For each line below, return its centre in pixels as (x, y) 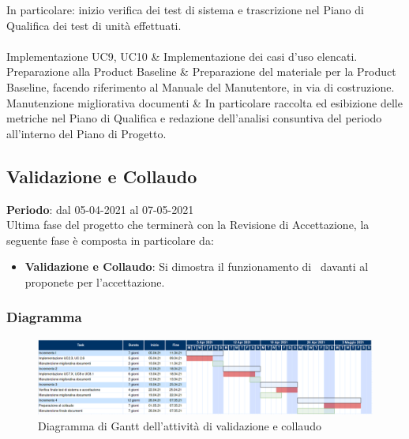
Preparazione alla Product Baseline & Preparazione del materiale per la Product (201, 71)
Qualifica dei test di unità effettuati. (94, 25)
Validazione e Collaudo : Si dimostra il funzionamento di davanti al (197, 266)
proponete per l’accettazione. (95, 281)
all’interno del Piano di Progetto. (86, 133)
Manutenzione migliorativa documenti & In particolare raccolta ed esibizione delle (204, 102)
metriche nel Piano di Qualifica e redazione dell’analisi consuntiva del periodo (194, 118)
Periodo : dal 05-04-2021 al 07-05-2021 (100, 209)
